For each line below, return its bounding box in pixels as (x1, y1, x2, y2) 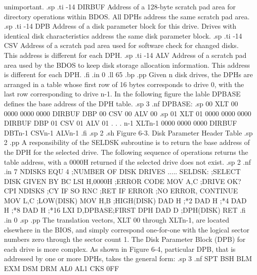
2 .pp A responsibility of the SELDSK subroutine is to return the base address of (4, 137, 250, 147)
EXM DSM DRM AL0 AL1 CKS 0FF (4, 263, 119, 274)
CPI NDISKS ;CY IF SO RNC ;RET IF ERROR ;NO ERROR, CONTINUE (4, 185, 238, 196)
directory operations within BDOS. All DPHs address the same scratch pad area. (4, 11, 250, 21)
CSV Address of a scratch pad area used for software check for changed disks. (4, 40, 239, 50)
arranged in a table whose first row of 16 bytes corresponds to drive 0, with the (4, 79, 244, 89)
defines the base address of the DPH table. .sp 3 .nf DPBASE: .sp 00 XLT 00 (4, 98, 238, 108)
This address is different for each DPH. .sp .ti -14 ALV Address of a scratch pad (4, 49, 247, 60)
